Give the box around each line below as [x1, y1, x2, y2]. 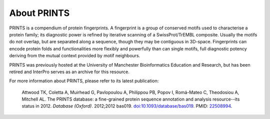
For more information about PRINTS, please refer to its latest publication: [9, 78, 159, 84]
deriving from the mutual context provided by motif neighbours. [9, 53, 140, 59]
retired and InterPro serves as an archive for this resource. [9, 69, 130, 75]
